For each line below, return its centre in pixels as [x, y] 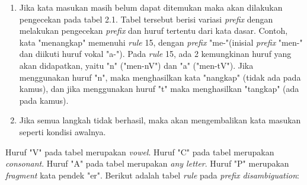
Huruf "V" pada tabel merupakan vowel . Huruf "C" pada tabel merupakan [140, 151]
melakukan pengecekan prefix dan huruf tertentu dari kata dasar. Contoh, [153, 31]
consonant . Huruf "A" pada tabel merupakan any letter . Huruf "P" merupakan [147, 163]
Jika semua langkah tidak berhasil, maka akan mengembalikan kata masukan [160, 120]
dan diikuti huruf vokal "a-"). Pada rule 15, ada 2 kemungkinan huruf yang [155, 54]
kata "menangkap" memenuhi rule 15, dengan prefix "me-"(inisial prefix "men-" [161, 42]
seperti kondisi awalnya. [63, 131]
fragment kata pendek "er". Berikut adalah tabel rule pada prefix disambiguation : [152, 175]
